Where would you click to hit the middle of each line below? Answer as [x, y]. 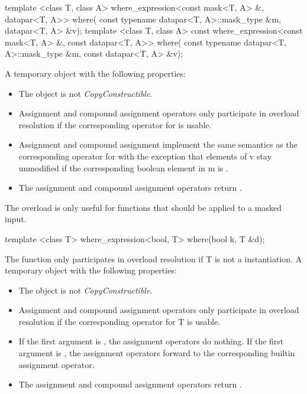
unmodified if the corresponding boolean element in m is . [123, 167]
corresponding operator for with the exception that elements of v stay [145, 156]
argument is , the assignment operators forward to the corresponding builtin [157, 353]
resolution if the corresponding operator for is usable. [115, 124]
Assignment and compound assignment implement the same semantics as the [158, 144]
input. [16, 219]
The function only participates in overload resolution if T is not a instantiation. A [153, 258]
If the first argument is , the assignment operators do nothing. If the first [151, 341]
